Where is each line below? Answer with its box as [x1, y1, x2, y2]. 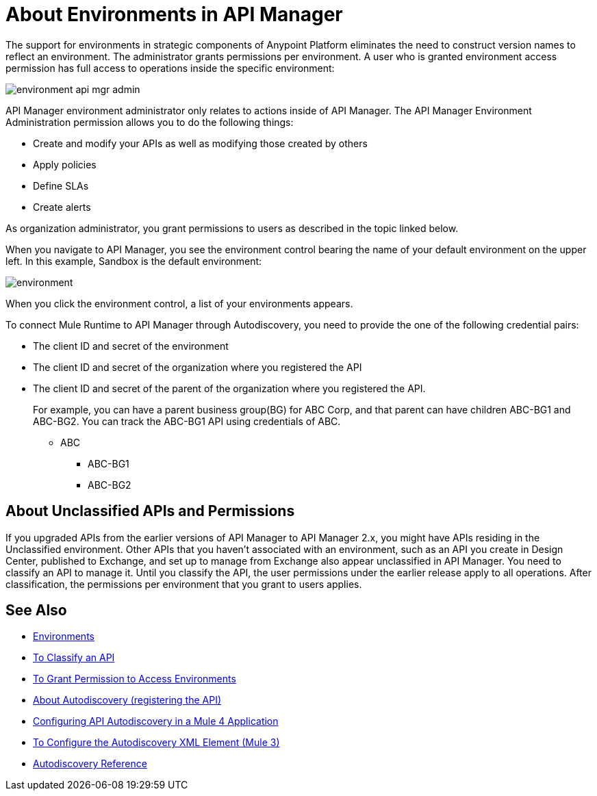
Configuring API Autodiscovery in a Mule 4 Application [33, 715, 279, 728]
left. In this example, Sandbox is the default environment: [5, 255, 262, 267]
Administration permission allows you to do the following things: [5, 116, 294, 128]
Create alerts [33, 201, 91, 213]
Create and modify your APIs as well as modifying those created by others [33, 137, 368, 149]
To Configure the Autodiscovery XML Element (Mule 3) [33, 736, 280, 749]
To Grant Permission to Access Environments [33, 673, 236, 685]
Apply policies [33, 158, 97, 170]
